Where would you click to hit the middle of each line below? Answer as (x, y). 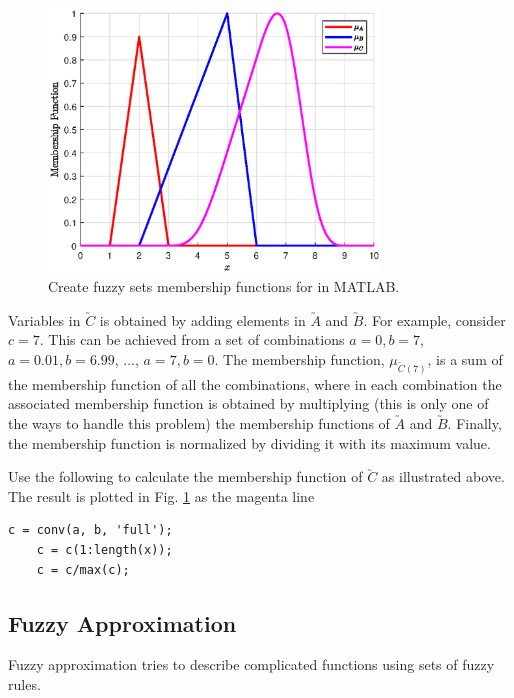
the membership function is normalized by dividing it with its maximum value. (249, 442)
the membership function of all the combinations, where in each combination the (255, 383)
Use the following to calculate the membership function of (185, 476)
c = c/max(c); (83, 569)
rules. (24, 683)
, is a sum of (465, 359)
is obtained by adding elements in (202, 319)
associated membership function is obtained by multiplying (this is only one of (248, 403)
